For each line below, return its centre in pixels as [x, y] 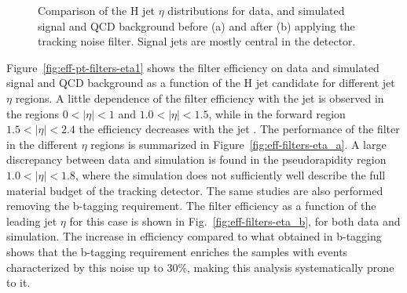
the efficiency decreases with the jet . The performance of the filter [239, 129]
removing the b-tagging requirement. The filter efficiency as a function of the [191, 206]
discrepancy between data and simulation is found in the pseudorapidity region [196, 159]
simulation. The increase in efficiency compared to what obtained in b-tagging [194, 236]
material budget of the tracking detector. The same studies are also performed [195, 190]
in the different [42, 144]
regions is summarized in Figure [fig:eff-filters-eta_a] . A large [238, 144]
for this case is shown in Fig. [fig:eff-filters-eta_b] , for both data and [235, 221]
